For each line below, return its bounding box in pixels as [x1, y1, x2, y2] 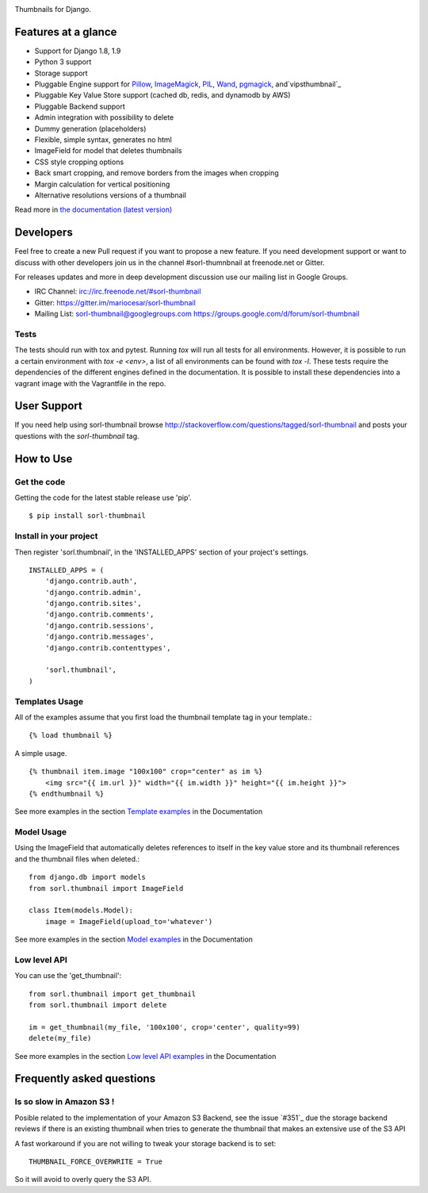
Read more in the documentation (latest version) [14, 205, 173, 214]
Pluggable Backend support [34, 102, 126, 111]
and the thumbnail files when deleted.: [14, 854, 140, 864]
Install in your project [14, 531, 98, 542]
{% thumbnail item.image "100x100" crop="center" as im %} [29, 767, 263, 777]
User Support [14, 399, 82, 412]
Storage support [34, 68, 88, 78]
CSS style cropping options [34, 157, 124, 167]
